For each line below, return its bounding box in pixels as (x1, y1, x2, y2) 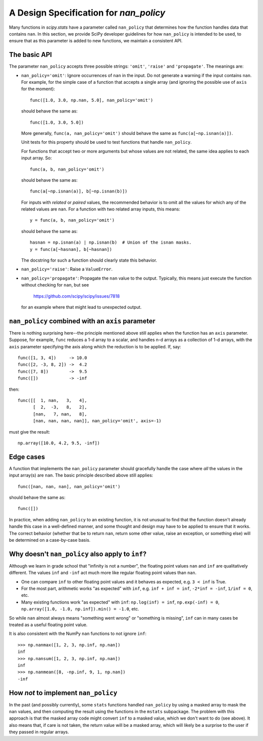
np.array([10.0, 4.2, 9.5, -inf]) (18, 440, 100, 446)
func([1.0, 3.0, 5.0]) (30, 119, 84, 125)
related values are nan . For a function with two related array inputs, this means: (21, 206, 180, 212)
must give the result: (9, 429, 51, 435)
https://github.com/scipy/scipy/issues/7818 (33, 293, 120, 299)
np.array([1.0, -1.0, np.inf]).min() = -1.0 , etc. (21, 606, 139, 612)
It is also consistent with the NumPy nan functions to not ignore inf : (9, 631, 147, 637)
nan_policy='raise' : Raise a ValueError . (21, 266, 113, 272)
